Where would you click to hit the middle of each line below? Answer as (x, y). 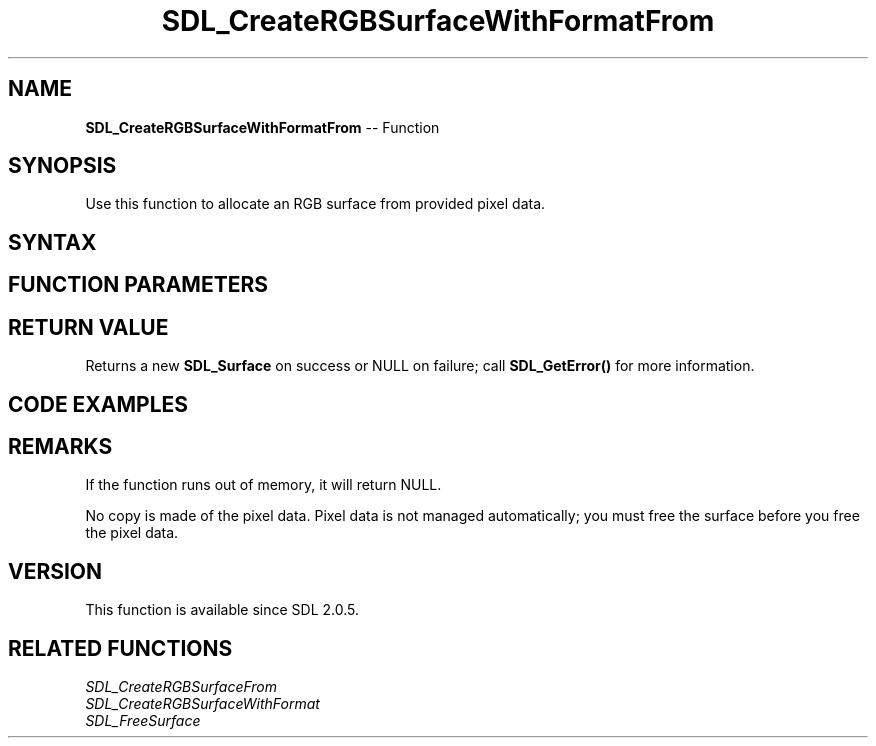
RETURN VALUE (88, 327)
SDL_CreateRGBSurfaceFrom (181, 687)
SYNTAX (52, 242)
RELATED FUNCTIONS (120, 648)
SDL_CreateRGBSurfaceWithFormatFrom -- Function (262, 127)
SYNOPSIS (62, 166)
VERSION (55, 571)
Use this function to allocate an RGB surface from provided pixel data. (315, 204)
